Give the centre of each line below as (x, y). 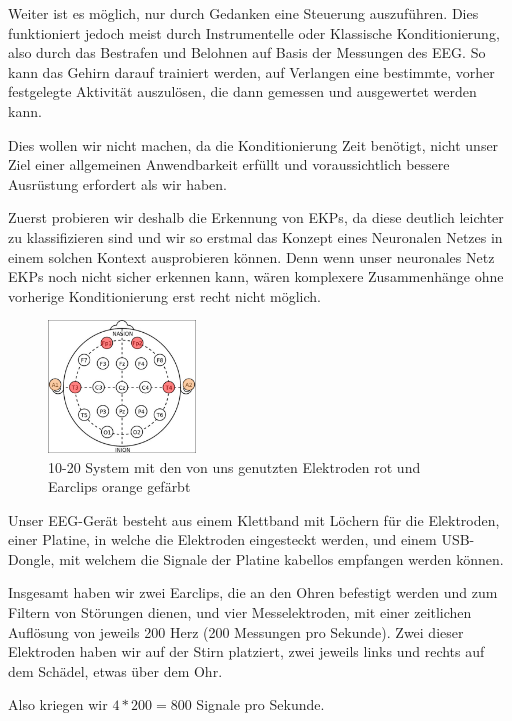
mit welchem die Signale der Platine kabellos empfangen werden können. (281, 558)
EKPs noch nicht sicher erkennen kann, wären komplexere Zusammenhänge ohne (256, 276)
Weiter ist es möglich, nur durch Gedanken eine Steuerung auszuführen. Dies (243, 13)
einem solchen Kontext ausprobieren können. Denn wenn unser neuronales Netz (251, 256)
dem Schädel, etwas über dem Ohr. (115, 670)
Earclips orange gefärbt (119, 486)
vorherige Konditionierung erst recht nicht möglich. (164, 295)
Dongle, (31, 558)
